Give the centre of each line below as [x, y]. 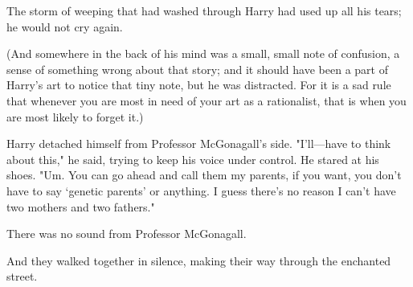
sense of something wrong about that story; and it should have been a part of [197, 69]
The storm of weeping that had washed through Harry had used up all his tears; [204, 10]
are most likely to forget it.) [75, 116]
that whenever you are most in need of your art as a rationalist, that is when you [206, 100]
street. [22, 276]
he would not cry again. [65, 26]
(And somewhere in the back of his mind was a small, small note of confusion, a [203, 53]
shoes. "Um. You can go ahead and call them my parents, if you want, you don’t [204, 175]
